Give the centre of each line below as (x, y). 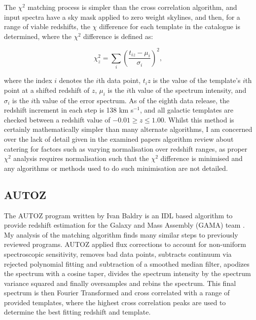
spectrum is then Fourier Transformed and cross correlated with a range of (117, 293)
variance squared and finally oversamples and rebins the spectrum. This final (120, 283)
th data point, (119, 80)
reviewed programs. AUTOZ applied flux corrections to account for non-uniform (125, 244)
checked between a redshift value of (57, 119)
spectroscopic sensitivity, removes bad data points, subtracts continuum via (118, 254)
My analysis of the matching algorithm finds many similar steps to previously (121, 234)
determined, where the (38, 36)
